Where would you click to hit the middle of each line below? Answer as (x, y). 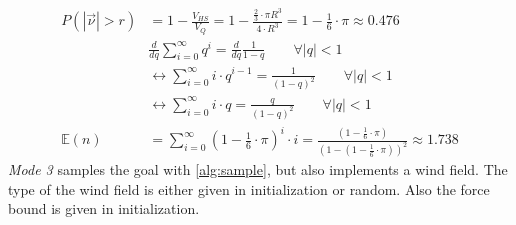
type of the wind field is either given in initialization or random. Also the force (249, 188)
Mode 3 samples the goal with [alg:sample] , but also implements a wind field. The (258, 169)
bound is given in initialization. (104, 208)
